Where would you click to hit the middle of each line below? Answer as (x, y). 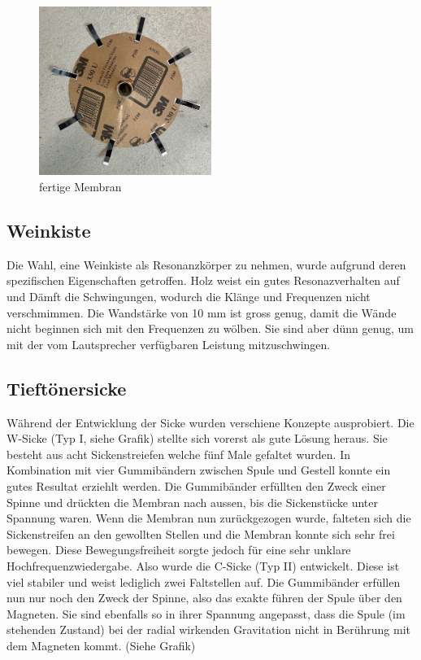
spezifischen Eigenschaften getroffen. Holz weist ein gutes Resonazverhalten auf (203, 280)
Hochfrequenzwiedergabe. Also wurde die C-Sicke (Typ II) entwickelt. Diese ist (203, 565)
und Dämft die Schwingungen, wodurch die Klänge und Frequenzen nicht (189, 297)
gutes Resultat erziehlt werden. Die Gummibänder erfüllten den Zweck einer (196, 485)
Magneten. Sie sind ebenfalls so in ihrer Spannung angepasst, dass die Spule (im (206, 613)
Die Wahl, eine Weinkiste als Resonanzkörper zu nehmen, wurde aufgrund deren (206, 264)
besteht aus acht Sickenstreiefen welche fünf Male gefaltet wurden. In (179, 454)
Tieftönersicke (67, 388)
